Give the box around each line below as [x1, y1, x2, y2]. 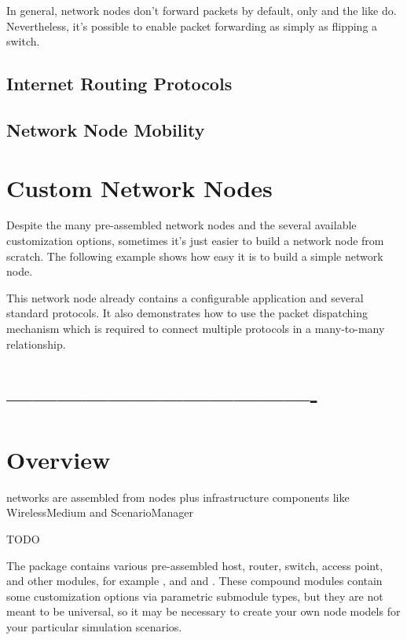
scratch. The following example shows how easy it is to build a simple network [6, 247, 383, 264]
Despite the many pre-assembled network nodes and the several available [6, 217, 357, 233]
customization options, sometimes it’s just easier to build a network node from [6, 232, 384, 249]
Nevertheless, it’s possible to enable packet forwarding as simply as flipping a [6, 17, 378, 34]
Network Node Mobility [6, 117, 205, 141]
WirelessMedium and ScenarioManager [6, 504, 193, 521]
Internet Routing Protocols [6, 71, 233, 96]
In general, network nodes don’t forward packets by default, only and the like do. [6, 2, 397, 18]
